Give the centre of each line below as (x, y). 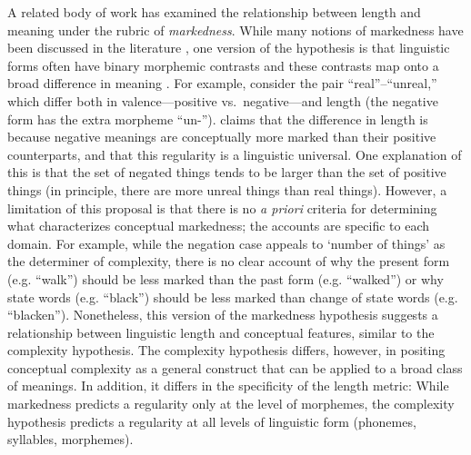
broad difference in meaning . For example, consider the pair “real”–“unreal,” (222, 83)
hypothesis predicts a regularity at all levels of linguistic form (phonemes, (212, 421)
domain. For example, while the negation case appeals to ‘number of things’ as (226, 243)
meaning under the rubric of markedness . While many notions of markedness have (235, 30)
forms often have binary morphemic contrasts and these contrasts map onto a (223, 65)
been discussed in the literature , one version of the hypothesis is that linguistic (229, 48)
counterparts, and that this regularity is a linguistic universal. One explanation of (235, 154)
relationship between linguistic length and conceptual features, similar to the (221, 332)
